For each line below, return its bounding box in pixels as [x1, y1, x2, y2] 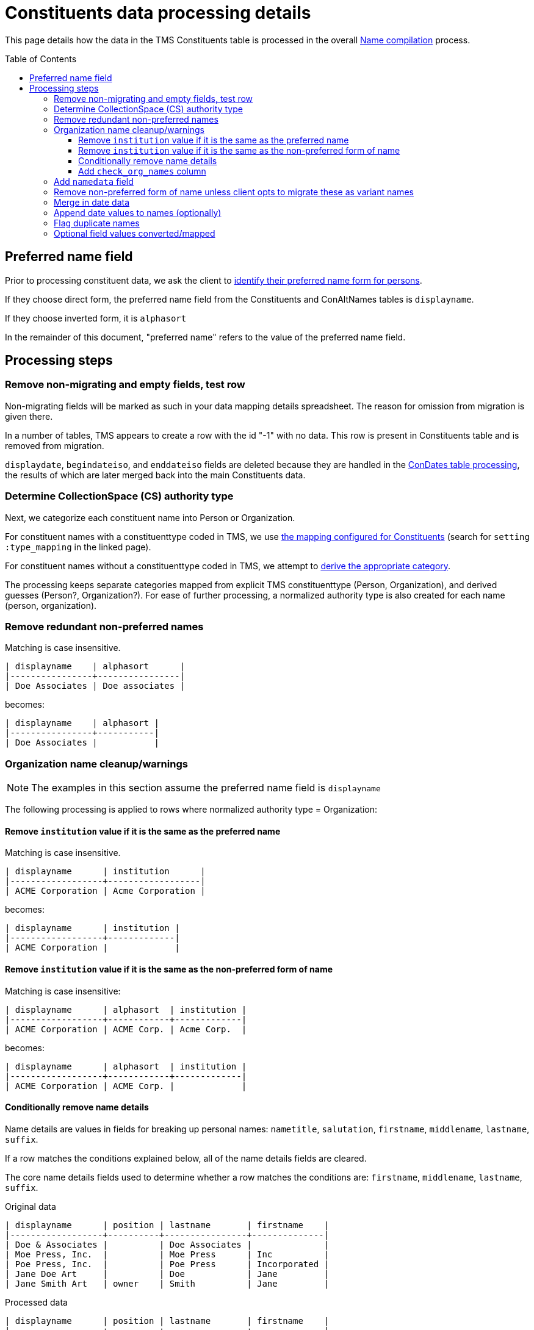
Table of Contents [5, 53, 77, 64]
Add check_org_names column [78, 165, 206, 176]
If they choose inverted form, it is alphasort [5, 312, 187, 323]
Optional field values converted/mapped [54, 228, 215, 239]
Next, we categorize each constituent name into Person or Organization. [5, 512, 295, 523]
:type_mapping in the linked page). [5, 541, 151, 552]
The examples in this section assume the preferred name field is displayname [31, 782, 381, 794]
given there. [5, 411, 53, 422]
